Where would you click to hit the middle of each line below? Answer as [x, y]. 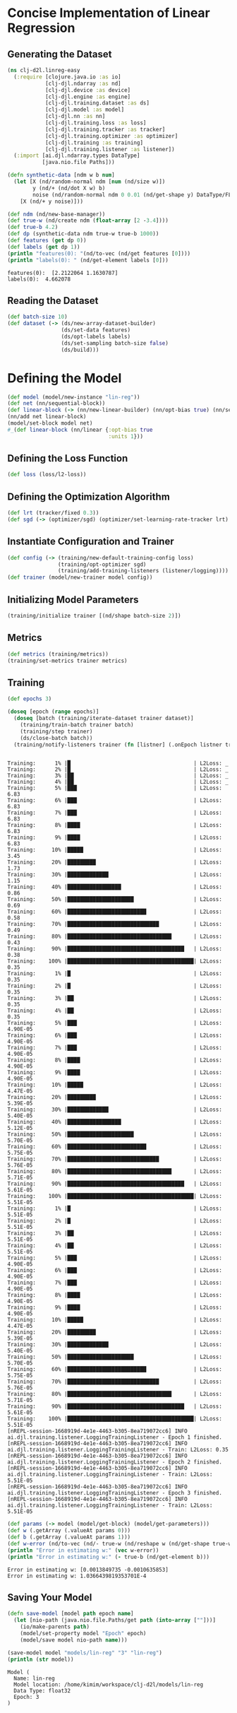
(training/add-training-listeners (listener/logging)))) [143, 571]
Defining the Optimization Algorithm [89, 496]
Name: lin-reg [34, 1678]
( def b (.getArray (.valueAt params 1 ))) [69, 1537]
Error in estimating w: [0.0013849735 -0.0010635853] [88, 1570]
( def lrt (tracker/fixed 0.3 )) [53, 513]
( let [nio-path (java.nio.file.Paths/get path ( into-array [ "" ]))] [115, 1620]
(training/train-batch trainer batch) [77, 725]
